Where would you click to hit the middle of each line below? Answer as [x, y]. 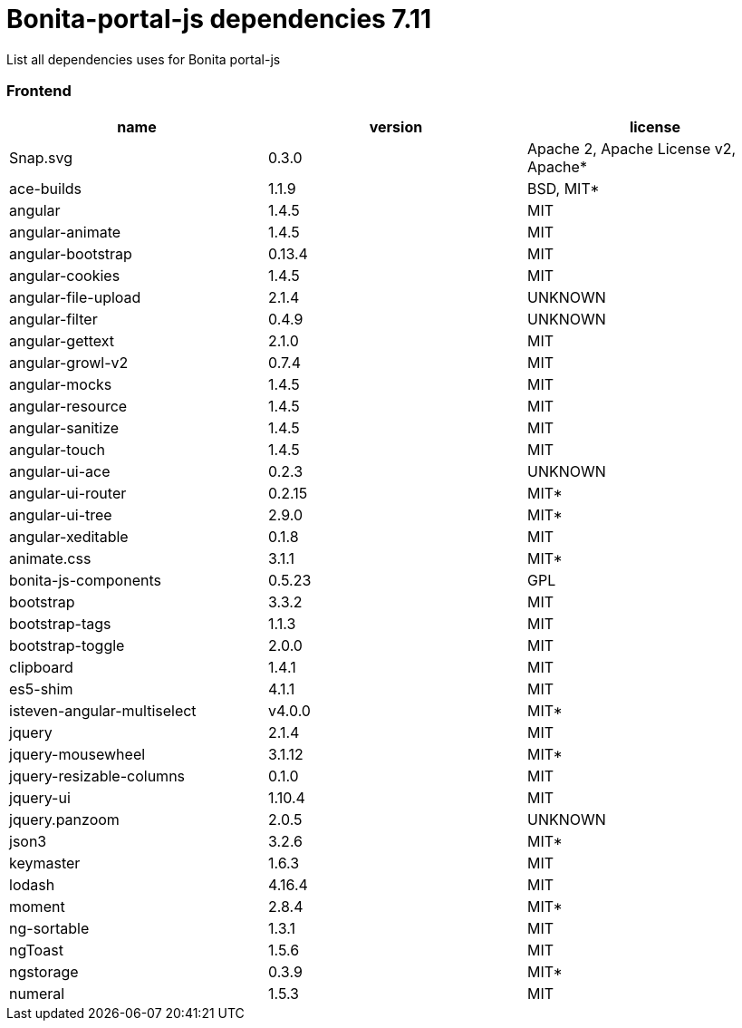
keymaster [45, 863]
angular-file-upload [75, 297]
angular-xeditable [69, 536]
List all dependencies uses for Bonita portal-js [144, 59]
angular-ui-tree [61, 514]
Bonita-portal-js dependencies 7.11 [219, 19]
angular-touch [58, 449]
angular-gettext [62, 340]
